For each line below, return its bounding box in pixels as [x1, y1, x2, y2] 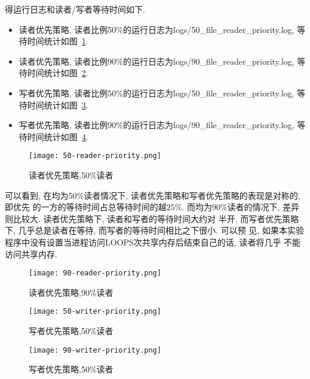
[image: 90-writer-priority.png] [29, 345, 161, 354]
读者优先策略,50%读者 [29, 169, 113, 181]
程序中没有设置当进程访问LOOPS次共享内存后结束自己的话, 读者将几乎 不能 [5, 235, 301, 248]
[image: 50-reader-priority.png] [29, 151, 161, 160]
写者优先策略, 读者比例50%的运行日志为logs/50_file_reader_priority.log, [19, 86, 294, 99]
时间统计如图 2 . [27, 66, 88, 79]
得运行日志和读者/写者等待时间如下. [5, 3, 145, 15]
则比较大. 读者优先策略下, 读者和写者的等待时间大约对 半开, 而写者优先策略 [5, 212, 299, 225]
